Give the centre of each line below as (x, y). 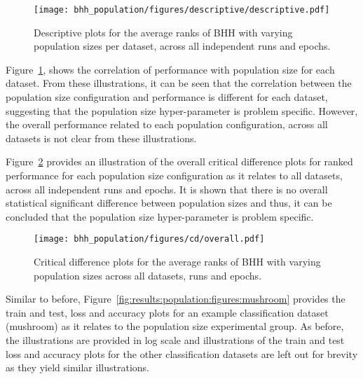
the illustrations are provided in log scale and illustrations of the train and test (175, 340)
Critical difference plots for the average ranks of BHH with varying (177, 262)
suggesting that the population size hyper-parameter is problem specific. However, (182, 110)
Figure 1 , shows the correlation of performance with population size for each (170, 69)
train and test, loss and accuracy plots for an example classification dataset (167, 312)
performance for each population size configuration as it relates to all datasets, (174, 175)
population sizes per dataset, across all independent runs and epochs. (182, 46)
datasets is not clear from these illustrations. (101, 138)
